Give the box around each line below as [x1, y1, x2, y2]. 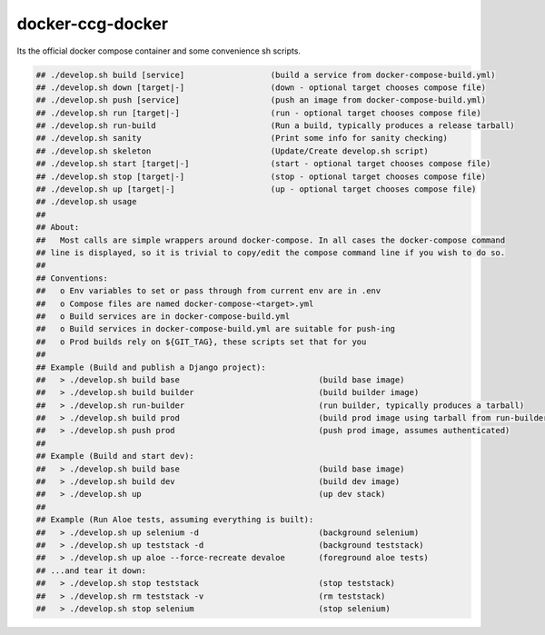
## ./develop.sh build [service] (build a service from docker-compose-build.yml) [35, 69, 496, 80]
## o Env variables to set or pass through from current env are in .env [35, 286, 381, 296]
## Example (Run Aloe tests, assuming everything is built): [35, 514, 314, 525]
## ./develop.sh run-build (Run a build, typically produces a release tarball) [35, 121, 515, 131]
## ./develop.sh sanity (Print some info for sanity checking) [35, 133, 449, 144]
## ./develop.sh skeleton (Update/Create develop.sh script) [35, 145, 429, 156]
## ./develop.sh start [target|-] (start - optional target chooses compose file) [35, 159, 491, 169]
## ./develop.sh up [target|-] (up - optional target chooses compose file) [35, 184, 477, 194]
